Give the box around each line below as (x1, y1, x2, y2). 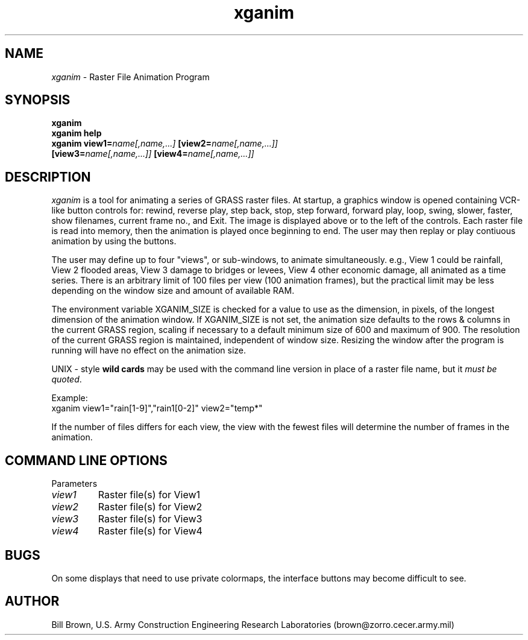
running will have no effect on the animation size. (51, 345, 246, 356)
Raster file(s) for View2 (98, 501, 203, 513)
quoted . (51, 374, 82, 385)
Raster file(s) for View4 (98, 525, 203, 537)
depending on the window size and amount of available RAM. (51, 285, 295, 296)
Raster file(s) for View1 (98, 489, 201, 501)
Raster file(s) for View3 (98, 513, 203, 525)
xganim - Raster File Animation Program (51, 71, 210, 82)
